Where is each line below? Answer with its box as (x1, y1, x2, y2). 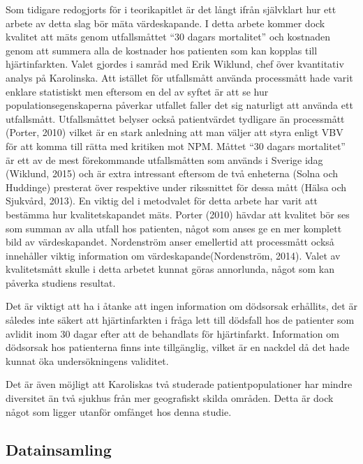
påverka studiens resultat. (6, 275, 116, 290)
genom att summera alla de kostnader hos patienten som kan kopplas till (6, 43, 318, 57)
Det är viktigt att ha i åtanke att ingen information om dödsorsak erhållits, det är (6, 299, 357, 313)
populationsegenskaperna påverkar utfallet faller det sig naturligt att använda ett (6, 98, 353, 112)
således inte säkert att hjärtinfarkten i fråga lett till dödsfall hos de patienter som (6, 313, 355, 327)
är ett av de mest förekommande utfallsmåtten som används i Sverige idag (6, 152, 323, 167)
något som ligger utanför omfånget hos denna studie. (6, 404, 232, 419)
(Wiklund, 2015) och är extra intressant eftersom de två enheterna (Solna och (6, 166, 339, 181)
